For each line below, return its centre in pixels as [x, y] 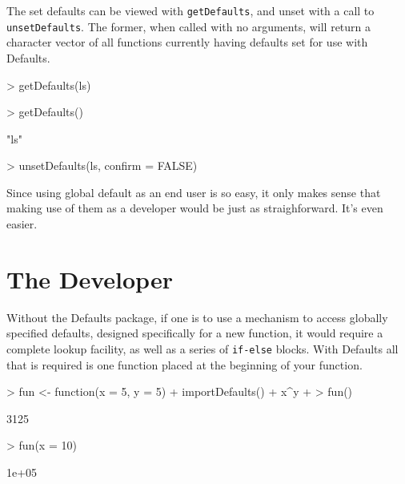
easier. [22, 224]
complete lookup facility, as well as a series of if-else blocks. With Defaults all [202, 348]
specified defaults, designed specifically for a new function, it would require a [195, 333]
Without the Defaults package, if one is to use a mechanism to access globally [197, 317]
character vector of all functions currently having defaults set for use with [187, 42]
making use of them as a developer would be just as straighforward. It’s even [195, 208]
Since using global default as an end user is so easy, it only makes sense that [194, 192]
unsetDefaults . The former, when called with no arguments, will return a [189, 26]
